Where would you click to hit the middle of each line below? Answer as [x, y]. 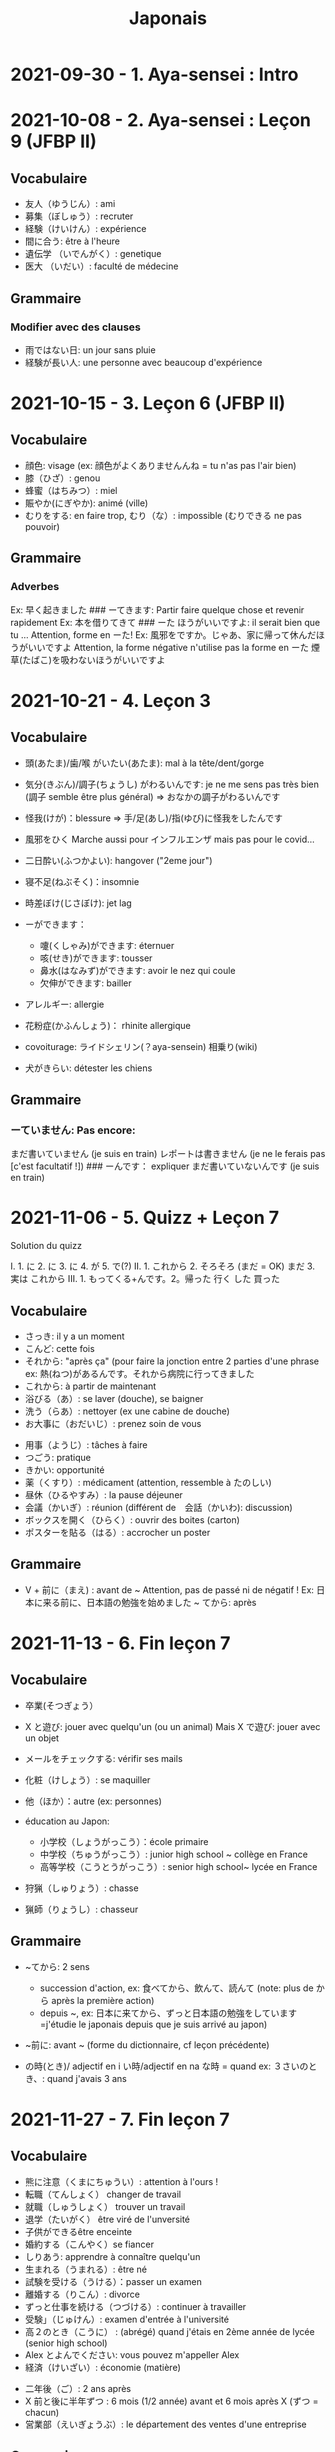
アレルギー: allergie [64, 1004]
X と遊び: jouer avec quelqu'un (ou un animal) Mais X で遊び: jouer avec [172, 1726]
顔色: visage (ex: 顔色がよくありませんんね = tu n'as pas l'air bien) [160, 465]
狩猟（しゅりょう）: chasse [81, 1888]
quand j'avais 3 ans [87, 2078]
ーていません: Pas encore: [73, 1130]
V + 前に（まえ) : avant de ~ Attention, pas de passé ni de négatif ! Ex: [169, 1589]
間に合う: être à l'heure [72, 241]
